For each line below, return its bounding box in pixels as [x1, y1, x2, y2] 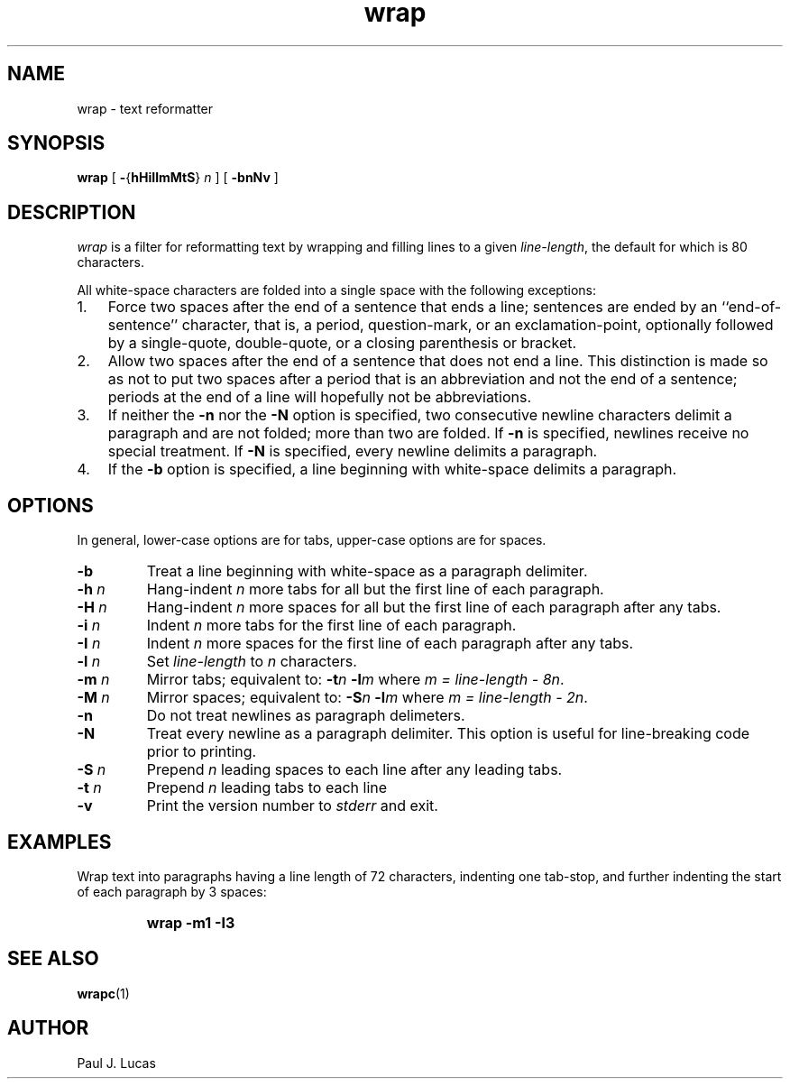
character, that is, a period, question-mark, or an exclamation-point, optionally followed [181, 316, 774, 335]
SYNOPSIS [7, 132, 106, 155]
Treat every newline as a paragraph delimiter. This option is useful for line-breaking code [146, 724, 750, 743]
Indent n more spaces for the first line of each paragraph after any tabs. [146, 634, 634, 653]
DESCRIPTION [7, 200, 136, 224]
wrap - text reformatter [77, 100, 214, 116]
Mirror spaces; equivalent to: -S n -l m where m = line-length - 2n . [146, 688, 588, 707]
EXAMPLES [7, 830, 112, 853]
